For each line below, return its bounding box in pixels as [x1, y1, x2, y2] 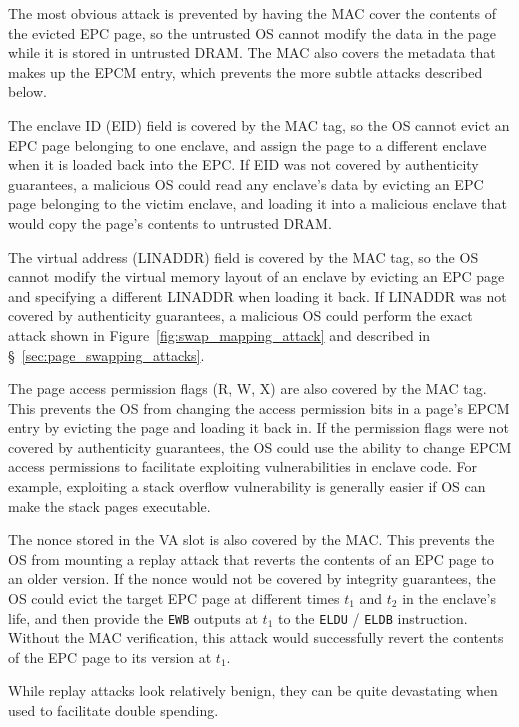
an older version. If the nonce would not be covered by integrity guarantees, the [8, 568, 496, 589]
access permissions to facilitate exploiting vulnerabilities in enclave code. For [8, 456, 477, 477]
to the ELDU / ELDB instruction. [278, 607, 468, 628]
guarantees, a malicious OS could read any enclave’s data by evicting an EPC [8, 173, 484, 194]
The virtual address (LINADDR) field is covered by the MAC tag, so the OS [8, 246, 479, 267]
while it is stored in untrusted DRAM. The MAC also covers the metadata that [8, 42, 496, 63]
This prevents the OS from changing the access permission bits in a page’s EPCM [8, 397, 510, 418]
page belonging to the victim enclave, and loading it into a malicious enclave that [8, 193, 508, 214]
